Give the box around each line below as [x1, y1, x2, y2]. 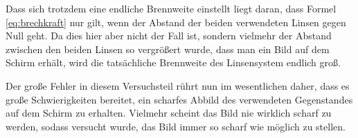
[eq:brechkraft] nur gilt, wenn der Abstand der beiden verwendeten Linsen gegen [6, 14, 346, 29]
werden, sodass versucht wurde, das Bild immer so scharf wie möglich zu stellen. [6, 119, 346, 133]
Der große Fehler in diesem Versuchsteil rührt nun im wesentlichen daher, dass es [6, 78, 350, 92]
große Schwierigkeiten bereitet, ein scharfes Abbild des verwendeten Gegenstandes [6, 92, 353, 106]
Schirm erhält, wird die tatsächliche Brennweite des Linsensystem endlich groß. [6, 55, 341, 70]
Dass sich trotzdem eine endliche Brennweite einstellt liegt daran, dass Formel [6, 1, 337, 15]
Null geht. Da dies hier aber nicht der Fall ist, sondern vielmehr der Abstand [6, 28, 332, 43]
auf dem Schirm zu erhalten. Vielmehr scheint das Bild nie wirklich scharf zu [6, 106, 332, 120]
